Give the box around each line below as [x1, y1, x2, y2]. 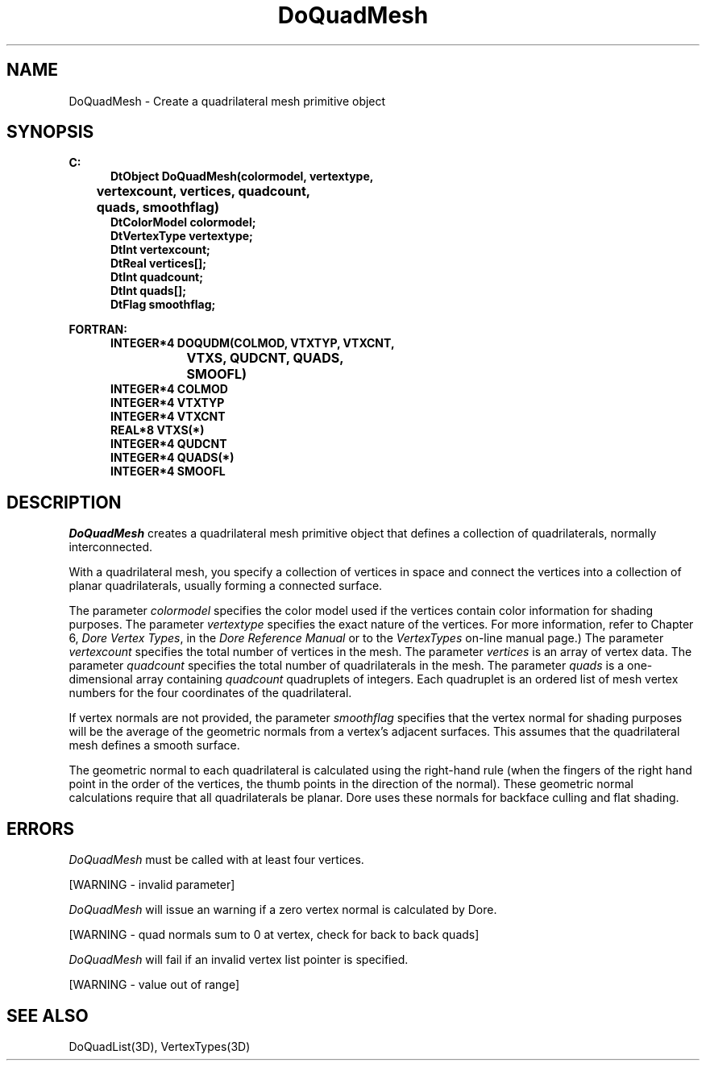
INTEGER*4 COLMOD [110, 382, 228, 396]
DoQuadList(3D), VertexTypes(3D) [69, 1039, 251, 1053]
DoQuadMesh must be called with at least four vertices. [69, 853, 364, 867]
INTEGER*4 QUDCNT [110, 437, 227, 451]
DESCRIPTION [6, 492, 122, 513]
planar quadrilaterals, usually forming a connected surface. [69, 579, 383, 593]
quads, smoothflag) [96, 199, 219, 216]
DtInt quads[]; [110, 284, 187, 298]
